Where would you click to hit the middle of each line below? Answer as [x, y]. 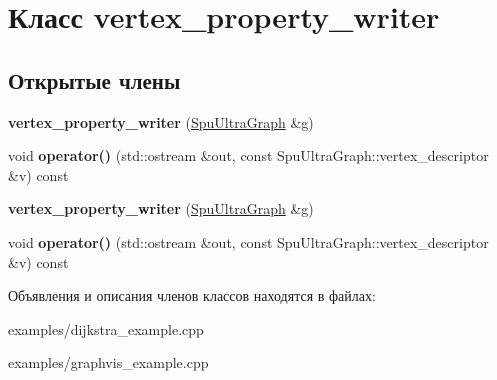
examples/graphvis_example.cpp [108, 362]
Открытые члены [94, 79]
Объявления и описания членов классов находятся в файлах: [192, 295]
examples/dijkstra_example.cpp [106, 328]
